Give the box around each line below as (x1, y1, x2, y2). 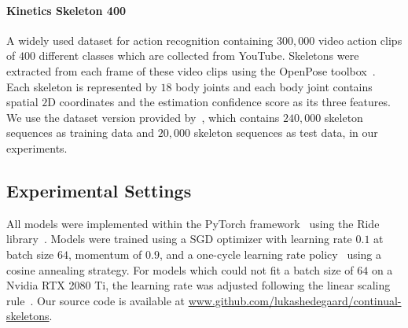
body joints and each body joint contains (175, 78, 373, 94)
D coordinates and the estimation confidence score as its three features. (47, 94, 391, 110)
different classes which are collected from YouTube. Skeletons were (39, 47, 359, 64)
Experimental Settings (6, 178, 192, 202)
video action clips (318, 31, 402, 48)
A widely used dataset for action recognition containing (6, 31, 274, 48)
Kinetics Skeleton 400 (6, 2, 126, 18)
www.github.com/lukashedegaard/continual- (188, 292, 402, 308)
